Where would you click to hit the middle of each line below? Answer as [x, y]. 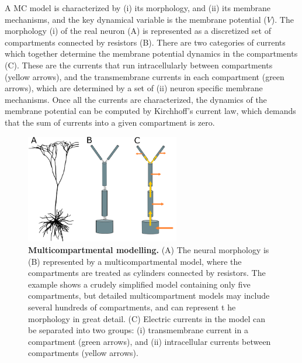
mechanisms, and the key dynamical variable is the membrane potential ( [136, 19]
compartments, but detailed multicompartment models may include [149, 295]
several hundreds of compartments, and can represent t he [132, 307]
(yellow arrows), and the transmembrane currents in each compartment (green [145, 76]
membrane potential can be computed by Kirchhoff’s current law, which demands [150, 111]
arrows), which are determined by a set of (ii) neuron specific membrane [134, 88]
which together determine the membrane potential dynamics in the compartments [151, 53]
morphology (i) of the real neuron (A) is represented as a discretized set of [138, 31]
